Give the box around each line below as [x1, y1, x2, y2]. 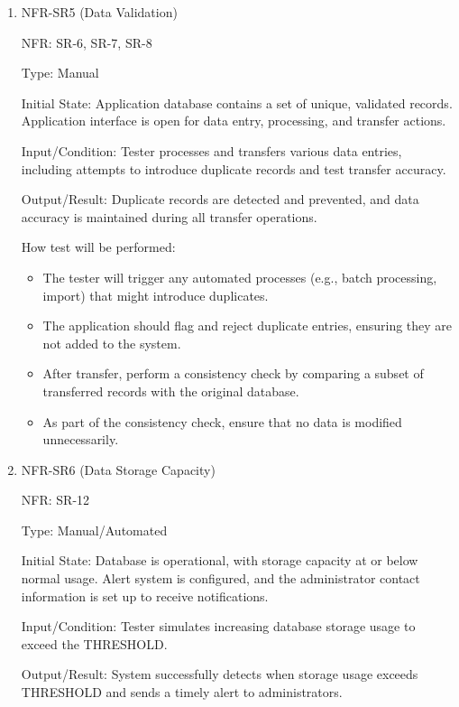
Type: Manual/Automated [21, 520, 168, 539]
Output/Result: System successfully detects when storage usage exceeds [21, 665, 418, 684]
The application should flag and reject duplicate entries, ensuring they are [42, 316, 453, 335]
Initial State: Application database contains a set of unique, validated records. [21, 93, 453, 112]
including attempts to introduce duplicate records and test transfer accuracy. [21, 159, 446, 178]
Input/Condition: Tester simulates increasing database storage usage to [21, 617, 416, 636]
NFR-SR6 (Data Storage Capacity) [21, 460, 216, 479]
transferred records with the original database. [42, 381, 299, 400]
